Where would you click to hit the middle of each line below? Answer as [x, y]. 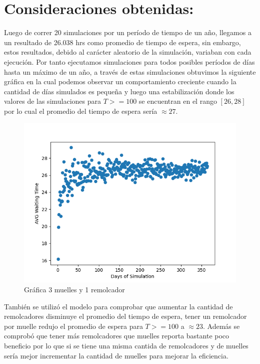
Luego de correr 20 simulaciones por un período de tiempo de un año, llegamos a [128, 32]
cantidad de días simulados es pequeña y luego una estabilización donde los [119, 91]
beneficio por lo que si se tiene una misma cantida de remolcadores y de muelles [126, 346]
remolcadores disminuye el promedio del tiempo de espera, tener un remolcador [125, 316]
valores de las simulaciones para [53, 101]
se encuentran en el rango [178, 101]
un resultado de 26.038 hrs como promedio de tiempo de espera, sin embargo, [122, 42]
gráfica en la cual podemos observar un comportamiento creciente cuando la [120, 81]
